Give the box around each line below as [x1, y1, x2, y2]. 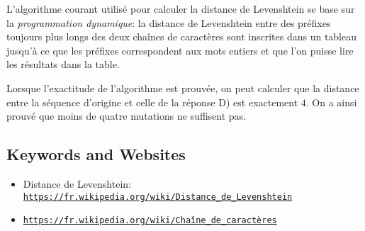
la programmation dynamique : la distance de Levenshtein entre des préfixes [6, 15, 331, 30]
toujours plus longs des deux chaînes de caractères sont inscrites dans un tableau [6, 29, 357, 44]
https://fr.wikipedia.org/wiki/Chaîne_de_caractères [23, 215, 277, 226]
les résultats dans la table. [6, 57, 120, 72]
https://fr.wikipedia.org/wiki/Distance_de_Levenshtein [23, 191, 293, 202]
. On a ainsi [305, 94, 357, 109]
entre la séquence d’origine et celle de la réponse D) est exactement [6, 94, 298, 109]
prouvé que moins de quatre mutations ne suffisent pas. [6, 108, 247, 123]
